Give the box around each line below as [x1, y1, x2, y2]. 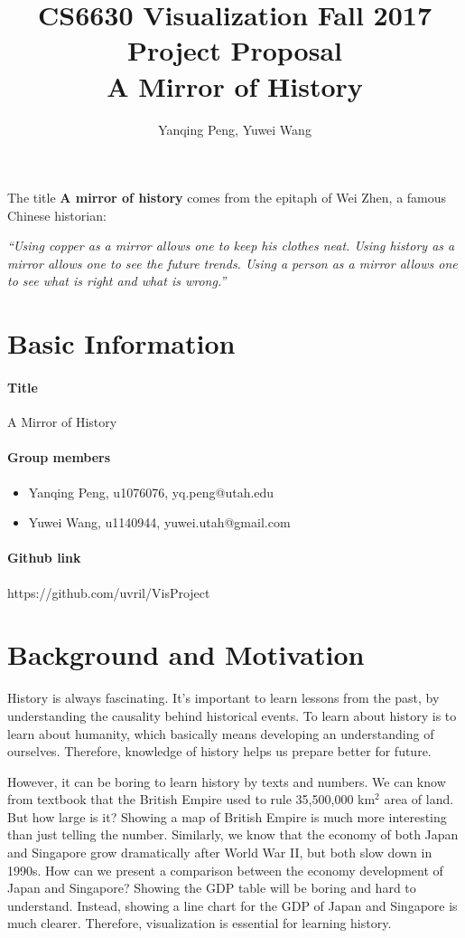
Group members [7, 448, 111, 467]
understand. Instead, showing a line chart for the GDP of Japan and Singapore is [7, 895, 458, 914]
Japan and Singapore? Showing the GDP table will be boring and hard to [7, 878, 416, 897]
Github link [7, 548, 81, 567]
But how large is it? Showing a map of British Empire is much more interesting [7, 807, 447, 826]
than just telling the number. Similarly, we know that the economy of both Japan [7, 825, 459, 844]
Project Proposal [127, 32, 342, 69]
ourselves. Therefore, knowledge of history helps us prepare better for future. [7, 742, 432, 761]
